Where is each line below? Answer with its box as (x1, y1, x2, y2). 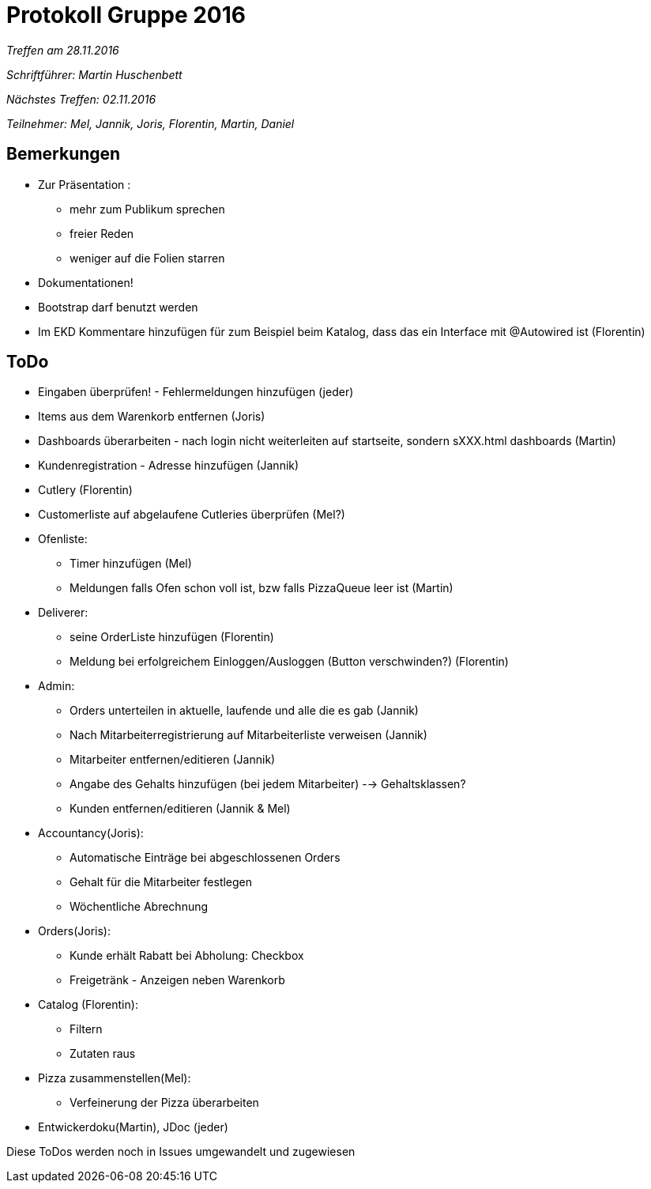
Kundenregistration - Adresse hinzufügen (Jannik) (38, 459, 299, 473)
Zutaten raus (70, 1047, 136, 1061)
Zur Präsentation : (38, 177, 131, 191)
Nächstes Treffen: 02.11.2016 (6, 92, 156, 106)
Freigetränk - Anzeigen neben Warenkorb (70, 973, 285, 987)
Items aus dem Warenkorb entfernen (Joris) (38, 410, 265, 424)
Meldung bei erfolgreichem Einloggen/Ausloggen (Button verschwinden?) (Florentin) (70, 655, 509, 669)
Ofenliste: (38, 532, 88, 546)
